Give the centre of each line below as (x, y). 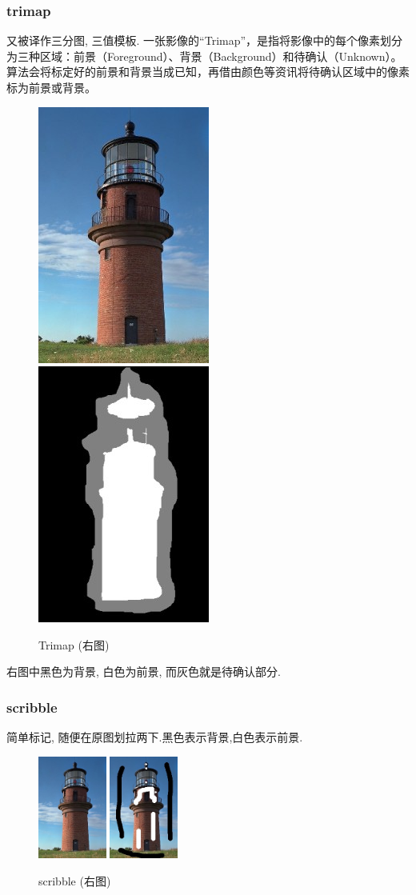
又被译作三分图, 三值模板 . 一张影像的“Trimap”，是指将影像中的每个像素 (194, 40)
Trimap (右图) (74, 644)
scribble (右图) (75, 880)
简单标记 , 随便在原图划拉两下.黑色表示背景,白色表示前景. (155, 737)
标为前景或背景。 (51, 87)
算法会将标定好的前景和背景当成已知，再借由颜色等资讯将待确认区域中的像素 (208, 72)
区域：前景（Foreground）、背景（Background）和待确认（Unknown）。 (221, 56)
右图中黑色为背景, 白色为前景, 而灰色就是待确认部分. (144, 671)
